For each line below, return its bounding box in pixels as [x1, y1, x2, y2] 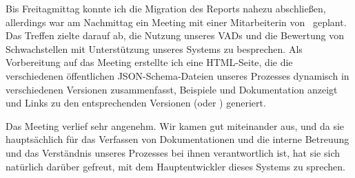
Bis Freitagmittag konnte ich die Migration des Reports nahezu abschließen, [6, 1, 326, 15]
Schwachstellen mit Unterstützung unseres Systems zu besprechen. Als [6, 41, 303, 56]
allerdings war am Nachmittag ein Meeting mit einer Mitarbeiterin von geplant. [6, 14, 347, 29]
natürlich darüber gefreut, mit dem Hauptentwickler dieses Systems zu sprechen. [6, 159, 345, 173]
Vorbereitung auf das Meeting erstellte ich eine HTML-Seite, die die [6, 55, 293, 69]
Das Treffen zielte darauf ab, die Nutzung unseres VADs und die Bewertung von [6, 28, 345, 43]
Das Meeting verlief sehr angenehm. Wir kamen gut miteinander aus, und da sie [6, 118, 345, 133]
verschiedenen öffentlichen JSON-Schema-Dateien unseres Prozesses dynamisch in [6, 68, 349, 82]
